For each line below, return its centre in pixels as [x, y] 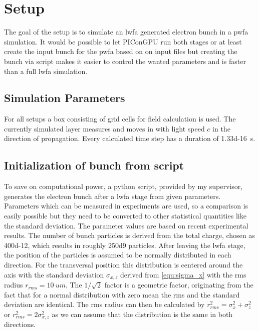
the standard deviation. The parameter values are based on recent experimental [126, 225]
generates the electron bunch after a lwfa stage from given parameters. [112, 196]
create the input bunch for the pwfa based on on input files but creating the [121, 51]
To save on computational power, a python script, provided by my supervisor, [123, 186]
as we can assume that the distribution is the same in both [142, 314]
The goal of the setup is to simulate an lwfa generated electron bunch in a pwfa [126, 32]
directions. [20, 324]
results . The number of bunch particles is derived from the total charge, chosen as [129, 235]
